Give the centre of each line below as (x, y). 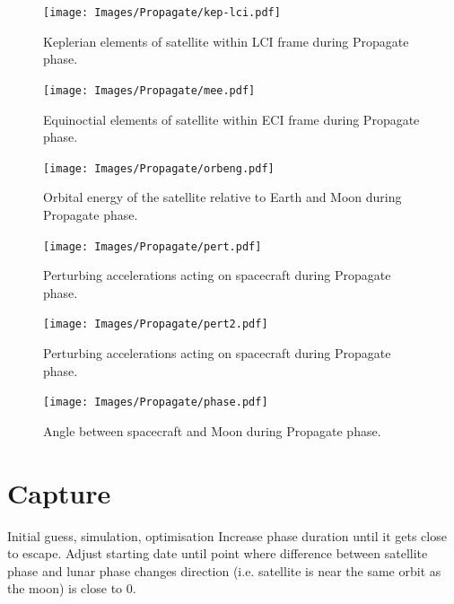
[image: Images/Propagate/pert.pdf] (153, 246)
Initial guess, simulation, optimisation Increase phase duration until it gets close (227, 535)
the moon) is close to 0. (72, 588)
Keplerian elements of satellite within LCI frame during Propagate (226, 41)
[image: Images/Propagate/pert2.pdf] (156, 324)
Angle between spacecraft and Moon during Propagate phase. (212, 430)
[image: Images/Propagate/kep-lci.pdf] (162, 13)
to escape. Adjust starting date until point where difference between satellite (218, 553)
